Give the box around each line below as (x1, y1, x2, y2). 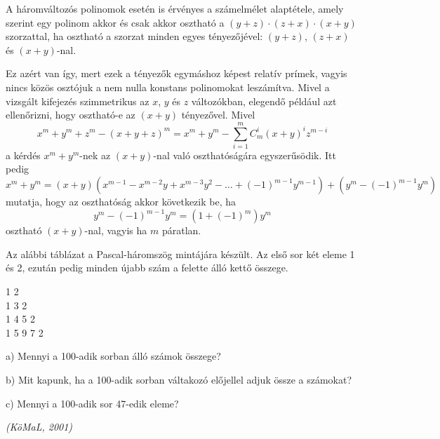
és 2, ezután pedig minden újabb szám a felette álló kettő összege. (6, 260, 288, 275)
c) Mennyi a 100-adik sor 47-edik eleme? (6, 396, 179, 410)
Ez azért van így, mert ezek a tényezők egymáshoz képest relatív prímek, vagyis (6, 66, 347, 81)
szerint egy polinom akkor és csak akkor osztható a (6, 15, 225, 29)
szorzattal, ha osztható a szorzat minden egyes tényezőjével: (6, 29, 263, 43)
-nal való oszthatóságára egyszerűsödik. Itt (153, 147, 336, 162)
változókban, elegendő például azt (191, 93, 337, 108)
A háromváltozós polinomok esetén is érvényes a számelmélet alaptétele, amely (6, 1, 344, 15)
